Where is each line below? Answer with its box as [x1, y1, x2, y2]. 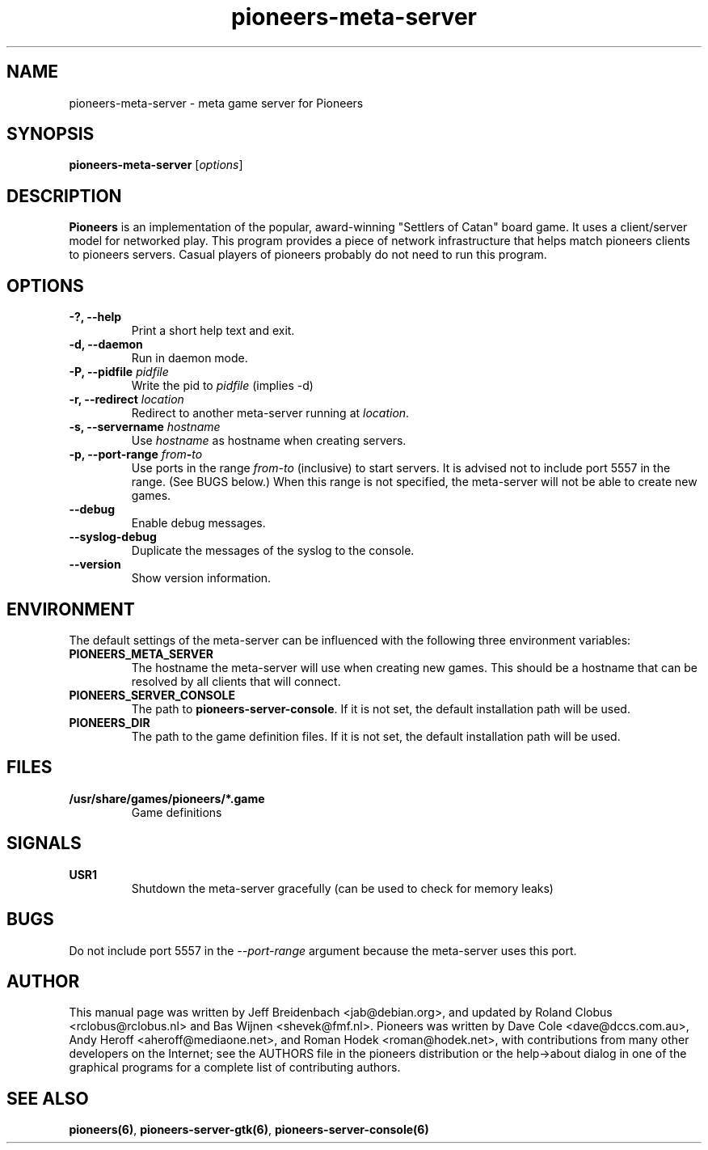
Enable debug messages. [131, 516, 266, 531]
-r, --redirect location [69, 392, 184, 407]
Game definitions [131, 805, 222, 819]
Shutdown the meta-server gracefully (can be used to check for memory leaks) [131, 881, 554, 895]
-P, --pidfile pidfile [69, 365, 169, 379]
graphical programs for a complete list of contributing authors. [69, 1060, 401, 1075]
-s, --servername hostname [69, 420, 221, 434]
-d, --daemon [69, 337, 143, 352]
